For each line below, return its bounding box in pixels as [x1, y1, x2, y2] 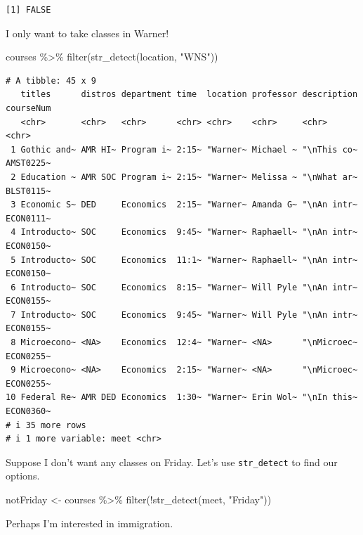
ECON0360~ [6, 406, 51, 417]
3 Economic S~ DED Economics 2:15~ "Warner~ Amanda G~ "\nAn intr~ [11, 200, 358, 210]
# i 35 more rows [6, 420, 86, 430]
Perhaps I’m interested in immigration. [6, 515, 173, 530]
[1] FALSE [6, 5, 51, 15]
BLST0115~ [6, 186, 51, 196]
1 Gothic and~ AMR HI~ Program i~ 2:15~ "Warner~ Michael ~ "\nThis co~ [11, 144, 358, 155]
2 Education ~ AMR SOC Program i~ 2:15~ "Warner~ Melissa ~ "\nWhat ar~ [11, 172, 358, 182]
